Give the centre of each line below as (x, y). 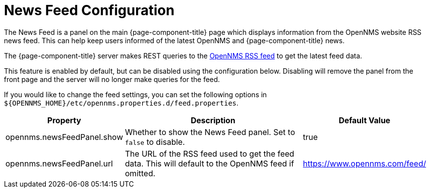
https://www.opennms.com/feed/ (364, 163)
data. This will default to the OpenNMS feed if (209, 163)
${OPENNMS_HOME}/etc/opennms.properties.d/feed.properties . (121, 103)
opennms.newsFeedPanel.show (64, 137)
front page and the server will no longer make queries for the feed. (112, 79)
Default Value (364, 120)
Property (64, 120)
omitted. (140, 173)
